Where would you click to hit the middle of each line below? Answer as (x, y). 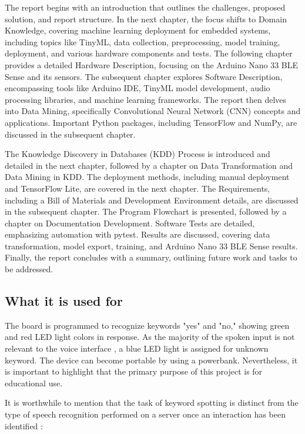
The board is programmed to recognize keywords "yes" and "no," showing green (147, 325)
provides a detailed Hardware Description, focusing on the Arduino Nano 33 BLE (152, 64)
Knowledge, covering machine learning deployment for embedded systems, (138, 30)
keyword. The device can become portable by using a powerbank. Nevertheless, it (151, 360)
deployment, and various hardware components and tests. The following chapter (149, 53)
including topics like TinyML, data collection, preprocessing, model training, (143, 41)
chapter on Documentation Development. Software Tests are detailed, (130, 223)
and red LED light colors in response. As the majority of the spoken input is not (150, 337)
